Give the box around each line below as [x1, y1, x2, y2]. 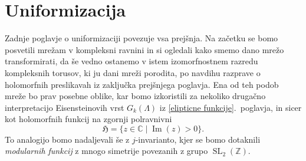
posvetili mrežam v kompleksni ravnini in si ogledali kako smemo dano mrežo [5, 43, 284, 55]
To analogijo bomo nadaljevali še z [5, 133, 130, 145]
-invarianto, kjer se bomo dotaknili [135, 133, 261, 145]
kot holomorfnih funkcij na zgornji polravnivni [5, 113, 172, 125]
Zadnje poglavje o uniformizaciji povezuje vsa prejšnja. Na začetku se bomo [5, 32, 278, 44]
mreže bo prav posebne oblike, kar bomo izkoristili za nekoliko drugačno [5, 90, 266, 102]
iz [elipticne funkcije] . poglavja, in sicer [159, 101, 302, 113]
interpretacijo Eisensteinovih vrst [5, 101, 124, 113]
